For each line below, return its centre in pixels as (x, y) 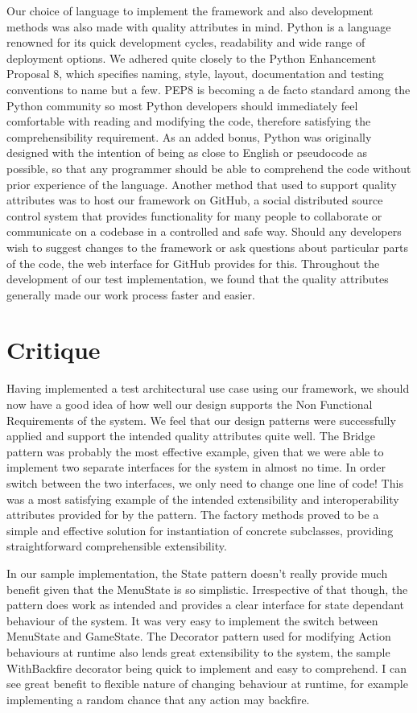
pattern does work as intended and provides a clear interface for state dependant (206, 605)
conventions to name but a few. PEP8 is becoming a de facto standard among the (208, 89)
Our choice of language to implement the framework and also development (190, 10)
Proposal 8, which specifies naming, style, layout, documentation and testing (195, 74)
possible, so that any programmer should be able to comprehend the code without (209, 168)
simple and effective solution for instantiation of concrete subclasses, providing (200, 530)
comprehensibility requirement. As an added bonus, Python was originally (189, 136)
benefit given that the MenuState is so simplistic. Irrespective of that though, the (207, 589)
